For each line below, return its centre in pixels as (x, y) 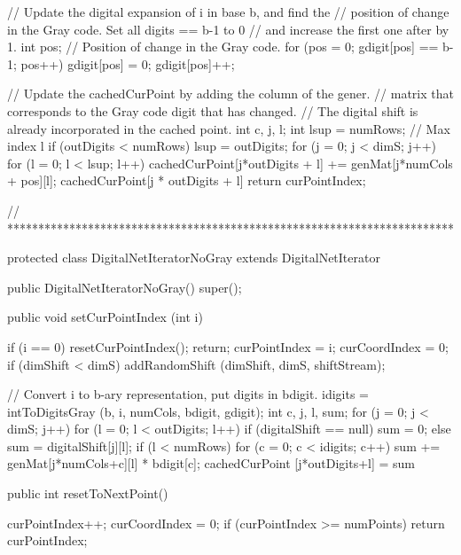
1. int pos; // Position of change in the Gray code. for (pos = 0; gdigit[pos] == (223, 47)
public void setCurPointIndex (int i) (105, 317)
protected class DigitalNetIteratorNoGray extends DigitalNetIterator (194, 258)
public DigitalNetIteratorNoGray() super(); (125, 287)
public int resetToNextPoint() (88, 493)
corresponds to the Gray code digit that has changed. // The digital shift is (213, 110)
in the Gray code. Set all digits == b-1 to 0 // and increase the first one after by (228, 29)
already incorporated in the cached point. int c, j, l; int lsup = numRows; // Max (229, 128)
